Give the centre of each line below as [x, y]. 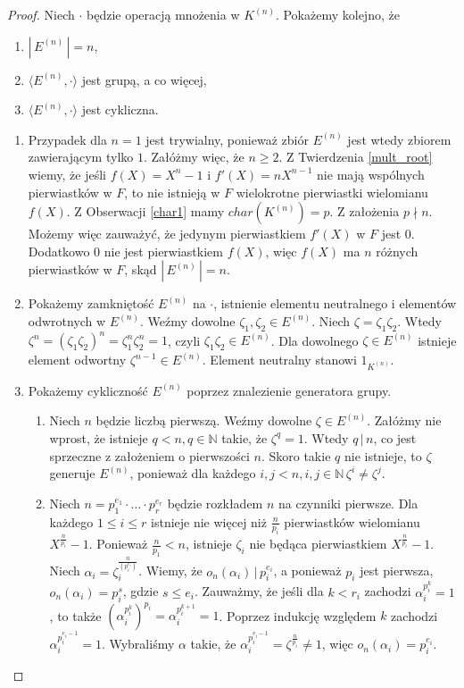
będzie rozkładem [215, 503]
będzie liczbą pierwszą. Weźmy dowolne [204, 420]
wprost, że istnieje [99, 437]
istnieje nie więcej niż [209, 521]
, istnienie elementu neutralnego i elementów [335, 303]
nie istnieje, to [383, 455]
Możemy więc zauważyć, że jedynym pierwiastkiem [167, 234]
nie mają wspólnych [371, 174]
